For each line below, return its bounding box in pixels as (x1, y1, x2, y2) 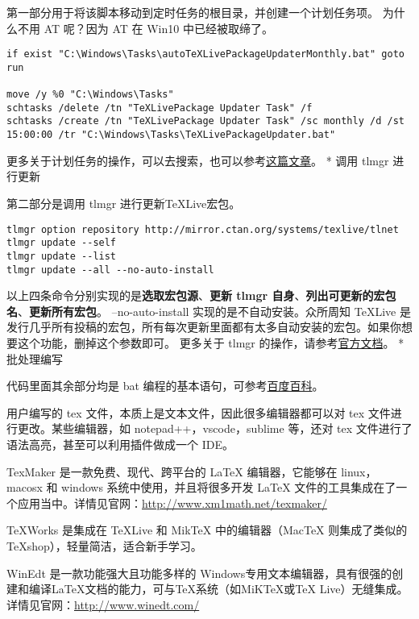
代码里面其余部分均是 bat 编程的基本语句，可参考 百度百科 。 (6, 377, 324, 394)
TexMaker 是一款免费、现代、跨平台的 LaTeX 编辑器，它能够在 (6, 463, 338, 480)
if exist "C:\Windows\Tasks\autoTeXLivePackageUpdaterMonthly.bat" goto (6, 48, 404, 60)
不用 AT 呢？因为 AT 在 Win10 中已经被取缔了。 (17, 19, 273, 36)
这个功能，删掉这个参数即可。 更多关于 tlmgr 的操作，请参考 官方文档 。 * (17, 334, 404, 351)
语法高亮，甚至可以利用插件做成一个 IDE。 (6, 435, 234, 452)
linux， (341, 463, 377, 480)
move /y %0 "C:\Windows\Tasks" (6, 89, 174, 101)
